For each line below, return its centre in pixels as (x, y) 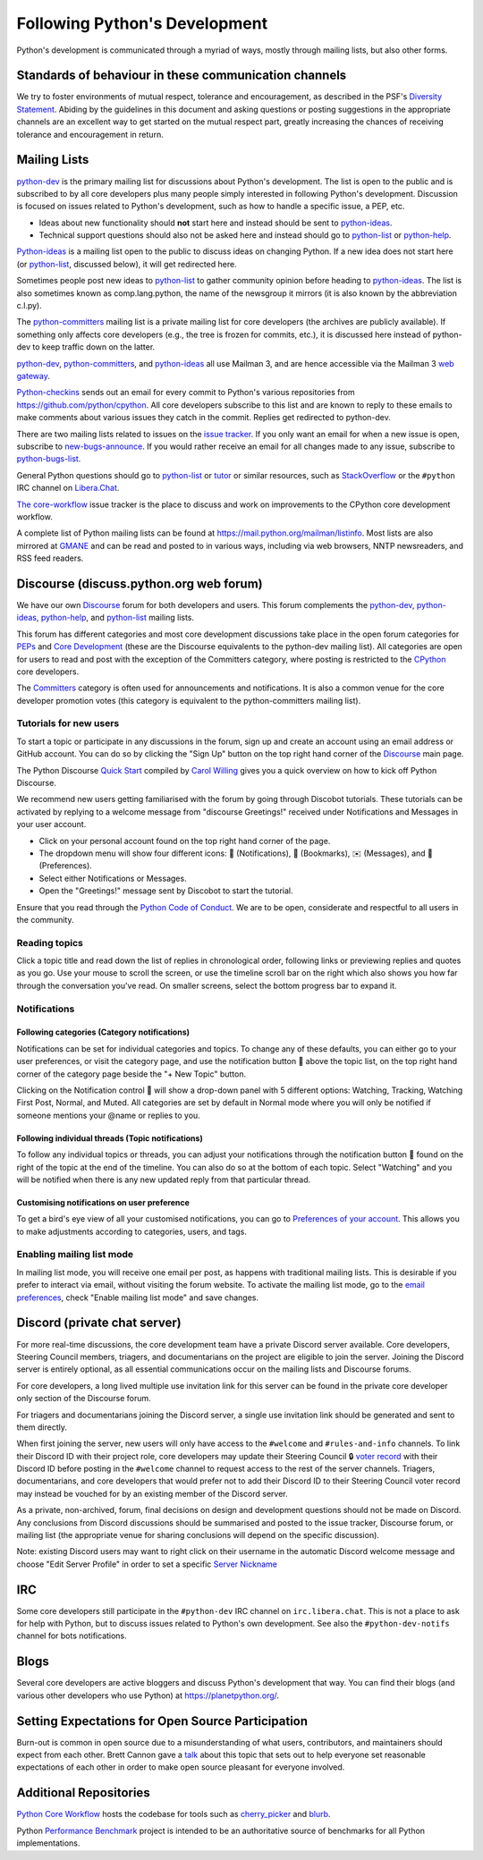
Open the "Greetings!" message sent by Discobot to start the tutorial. (166, 891)
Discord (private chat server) (99, 1323)
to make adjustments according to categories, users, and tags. (132, 1231)
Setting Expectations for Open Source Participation (162, 1721)
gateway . (34, 376)
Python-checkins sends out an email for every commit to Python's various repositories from (186, 393)
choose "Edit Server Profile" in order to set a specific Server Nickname (147, 1564)
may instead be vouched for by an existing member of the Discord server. (152, 1493)
